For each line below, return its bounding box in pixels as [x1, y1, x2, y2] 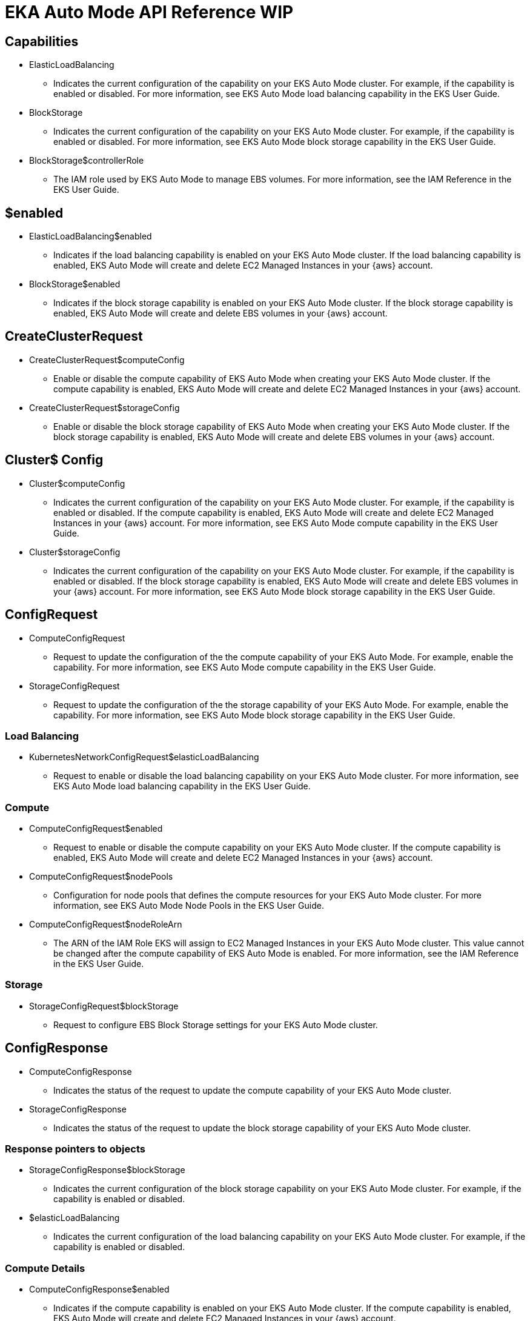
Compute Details [5, 1262, 85, 1274]
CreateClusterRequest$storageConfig [29, 402, 180, 413]
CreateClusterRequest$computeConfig [29, 354, 185, 365]
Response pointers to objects [5, 1143, 145, 1155]
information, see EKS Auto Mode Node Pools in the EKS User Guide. [53, 900, 324, 911]
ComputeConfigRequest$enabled [29, 823, 163, 834]
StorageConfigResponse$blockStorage [29, 1165, 185, 1176]
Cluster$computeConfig [29, 478, 125, 489]
